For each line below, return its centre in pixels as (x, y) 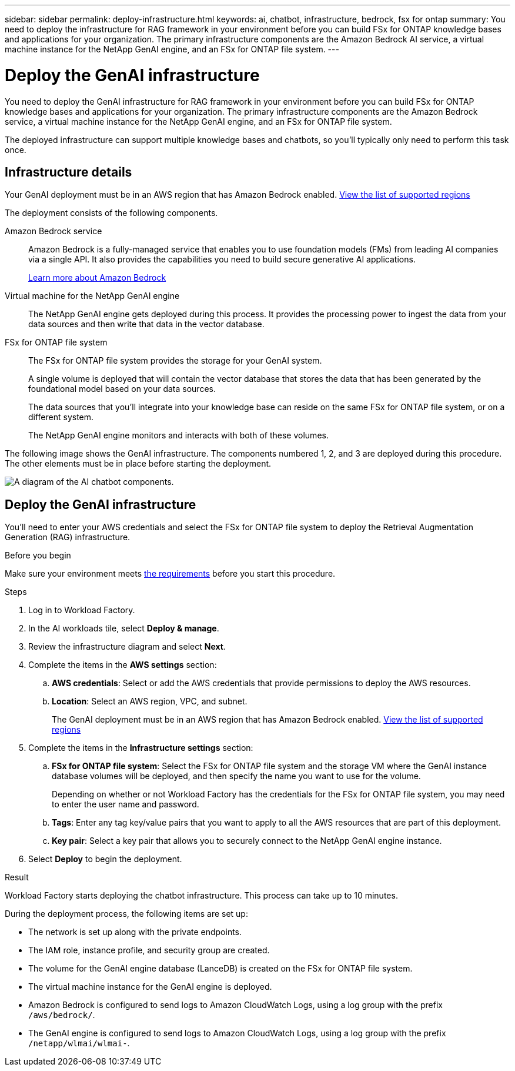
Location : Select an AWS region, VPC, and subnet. (150, 701)
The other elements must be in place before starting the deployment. (138, 464)
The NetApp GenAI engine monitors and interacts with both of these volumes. (178, 435)
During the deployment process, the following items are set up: (126, 914)
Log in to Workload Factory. (82, 610)
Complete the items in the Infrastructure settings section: (141, 748)
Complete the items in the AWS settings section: (123, 665)
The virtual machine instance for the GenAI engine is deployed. (150, 987)
